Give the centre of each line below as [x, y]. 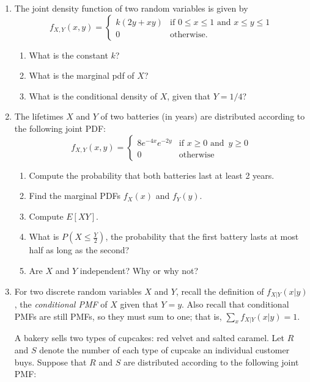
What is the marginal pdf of [82, 75]
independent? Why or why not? [139, 270]
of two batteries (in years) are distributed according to [203, 116]
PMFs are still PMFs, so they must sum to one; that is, [118, 316]
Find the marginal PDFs [75, 196]
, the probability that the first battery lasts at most [202, 236]
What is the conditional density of [93, 95]
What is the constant [68, 55]
